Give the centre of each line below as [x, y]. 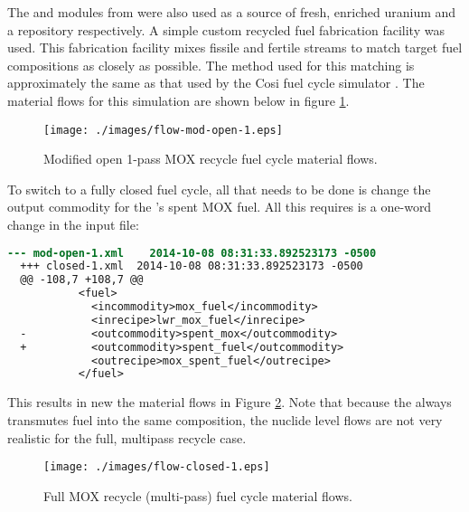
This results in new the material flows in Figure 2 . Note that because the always [230, 402]
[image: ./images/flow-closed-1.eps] [157, 467]
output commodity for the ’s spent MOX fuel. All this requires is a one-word [220, 207]
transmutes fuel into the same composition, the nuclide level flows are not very [225, 419]
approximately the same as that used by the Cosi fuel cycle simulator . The [216, 83]
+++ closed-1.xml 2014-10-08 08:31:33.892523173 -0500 [192, 266]
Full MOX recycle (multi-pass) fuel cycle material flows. [198, 495]
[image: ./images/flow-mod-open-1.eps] [163, 130]
